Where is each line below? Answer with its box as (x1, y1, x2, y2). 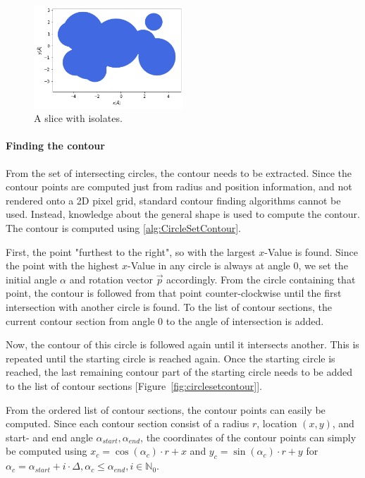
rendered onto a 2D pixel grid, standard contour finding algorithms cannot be (6, 192, 341, 207)
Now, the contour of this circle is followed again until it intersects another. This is (6, 337, 359, 352)
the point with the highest (6, 258, 119, 273)
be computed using (6, 443, 87, 458)
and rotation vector (69, 271, 153, 286)
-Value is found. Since (264, 244, 358, 259)
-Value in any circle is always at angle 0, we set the (128, 258, 348, 273)
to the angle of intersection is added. (166, 313, 324, 328)
